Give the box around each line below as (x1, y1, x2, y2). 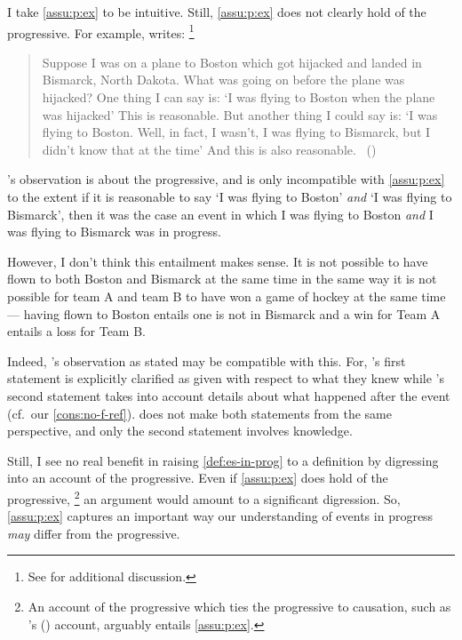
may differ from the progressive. (7, 524, 180, 542)
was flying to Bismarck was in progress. (7, 222, 221, 241)
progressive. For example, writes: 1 (7, 20, 195, 42)
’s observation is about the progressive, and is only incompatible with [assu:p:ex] (7, 170, 445, 188)
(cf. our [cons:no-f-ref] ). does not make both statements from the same (7, 404, 392, 422)
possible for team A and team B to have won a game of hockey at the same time (7, 286, 446, 305)
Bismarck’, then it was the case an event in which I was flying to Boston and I (7, 204, 434, 223)
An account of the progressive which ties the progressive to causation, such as (28, 596, 451, 615)
